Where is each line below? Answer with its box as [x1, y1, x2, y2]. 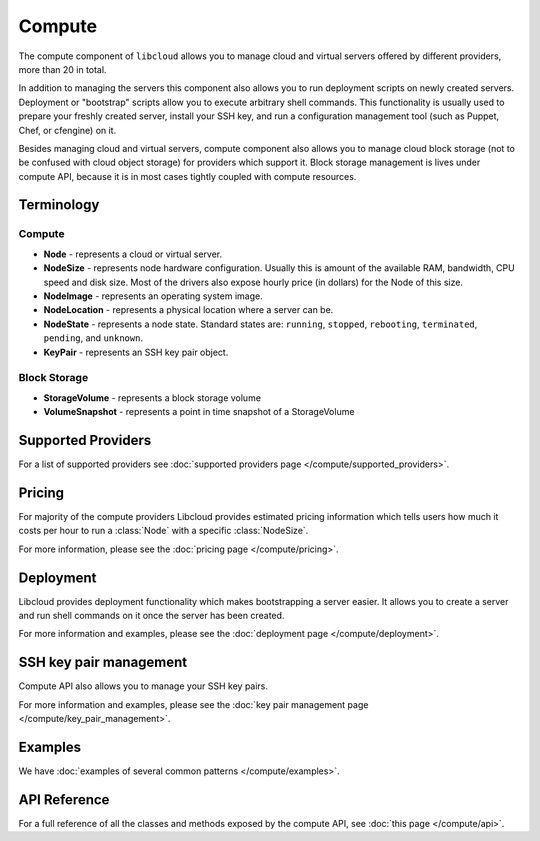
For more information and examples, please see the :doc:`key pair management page [18, 698, 369, 710]
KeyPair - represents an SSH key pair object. [43, 346, 229, 358]
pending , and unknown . [43, 332, 144, 344]
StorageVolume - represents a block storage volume [43, 391, 262, 404]
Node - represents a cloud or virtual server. [43, 248, 223, 260]
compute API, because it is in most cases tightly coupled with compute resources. [18, 170, 357, 182]
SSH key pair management [18, 654, 188, 671]
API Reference [18, 791, 110, 808]
